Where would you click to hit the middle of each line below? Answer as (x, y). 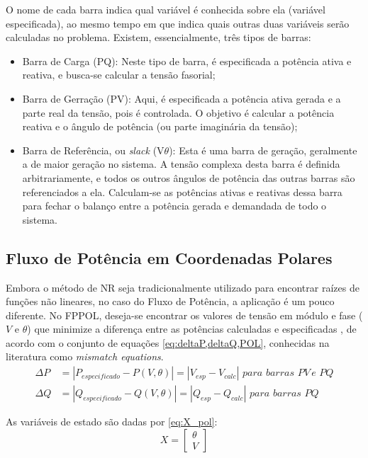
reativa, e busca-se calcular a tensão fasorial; (119, 75)
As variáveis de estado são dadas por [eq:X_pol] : (112, 422)
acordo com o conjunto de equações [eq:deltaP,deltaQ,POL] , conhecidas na (168, 342)
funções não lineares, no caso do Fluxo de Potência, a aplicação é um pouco (170, 301)
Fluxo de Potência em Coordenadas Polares (169, 257)
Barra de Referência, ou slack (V (93, 150)
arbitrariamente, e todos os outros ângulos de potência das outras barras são (189, 177)
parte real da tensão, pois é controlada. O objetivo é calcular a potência (178, 112)
